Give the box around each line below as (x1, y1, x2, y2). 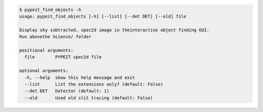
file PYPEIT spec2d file (24, 54, 102, 60)
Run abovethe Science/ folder (19, 34, 92, 40)
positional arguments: (19, 48, 74, 53)
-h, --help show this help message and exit (24, 75, 135, 80)
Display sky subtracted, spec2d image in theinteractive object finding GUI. (19, 27, 209, 32)
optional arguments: (19, 68, 68, 74)
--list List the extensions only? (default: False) (24, 81, 163, 87)
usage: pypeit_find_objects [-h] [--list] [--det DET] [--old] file (19, 14, 187, 19)
